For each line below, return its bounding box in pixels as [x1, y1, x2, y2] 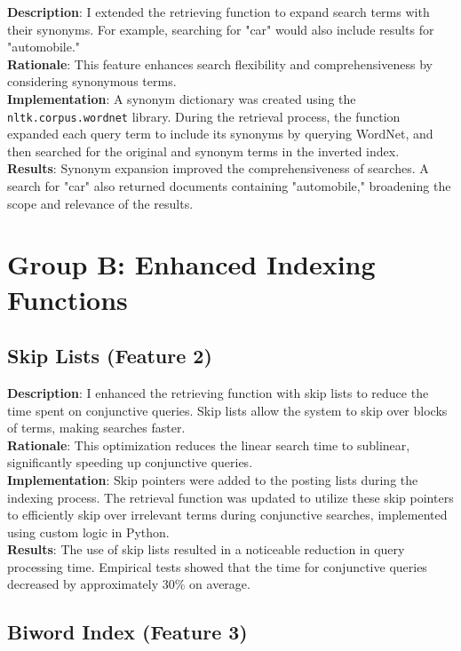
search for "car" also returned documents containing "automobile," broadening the [7, 177, 451, 195]
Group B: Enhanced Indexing [7, 246, 376, 282]
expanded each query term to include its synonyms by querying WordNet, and [7, 124, 433, 143]
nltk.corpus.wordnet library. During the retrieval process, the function [7, 107, 401, 125]
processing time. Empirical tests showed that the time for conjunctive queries [7, 557, 427, 576]
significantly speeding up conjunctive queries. [7, 453, 253, 472]
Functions [7, 281, 128, 317]
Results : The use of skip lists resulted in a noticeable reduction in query [7, 540, 405, 559]
